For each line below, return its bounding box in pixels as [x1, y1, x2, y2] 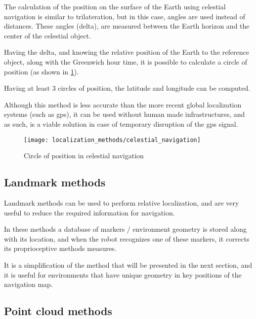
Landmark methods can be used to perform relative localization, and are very [4, 197, 239, 208]
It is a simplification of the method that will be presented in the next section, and [4, 259, 253, 270]
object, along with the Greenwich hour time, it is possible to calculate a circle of [4, 56, 247, 67]
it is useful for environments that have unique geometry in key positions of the [4, 269, 242, 280]
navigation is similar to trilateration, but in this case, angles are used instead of [4, 11, 245, 21]
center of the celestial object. [4, 30, 91, 40]
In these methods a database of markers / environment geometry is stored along [4, 224, 247, 234]
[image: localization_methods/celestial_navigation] [24, 136, 201, 143]
